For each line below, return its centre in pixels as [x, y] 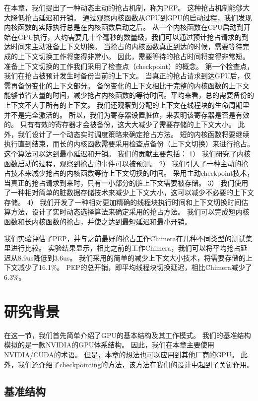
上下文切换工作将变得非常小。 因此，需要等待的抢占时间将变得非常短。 [133, 56]
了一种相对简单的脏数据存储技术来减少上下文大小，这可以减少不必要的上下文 [129, 192]
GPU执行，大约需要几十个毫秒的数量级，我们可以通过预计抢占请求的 [130, 36]
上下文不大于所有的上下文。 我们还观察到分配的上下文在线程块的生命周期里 [127, 104]
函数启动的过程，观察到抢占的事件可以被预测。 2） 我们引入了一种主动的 [123, 163]
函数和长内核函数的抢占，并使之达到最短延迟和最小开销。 [98, 222]
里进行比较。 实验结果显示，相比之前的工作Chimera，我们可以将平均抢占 [122, 248]
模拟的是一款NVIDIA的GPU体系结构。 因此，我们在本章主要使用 [109, 345]
